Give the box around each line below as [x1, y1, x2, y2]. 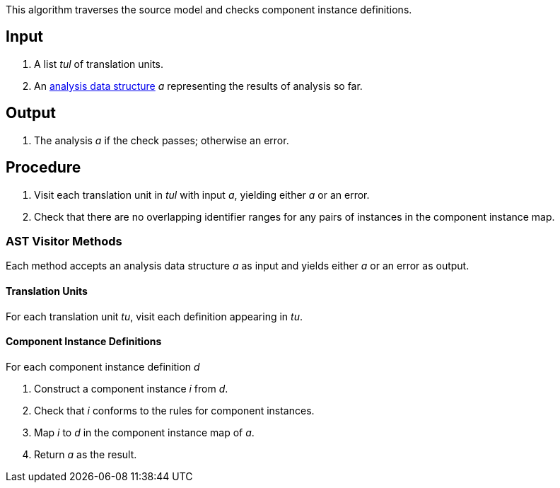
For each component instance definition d [6, 360, 200, 373]
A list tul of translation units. [34, 57, 164, 70]
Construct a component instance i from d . [34, 382, 228, 395]
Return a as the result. [34, 448, 137, 460]
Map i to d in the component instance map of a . [34, 426, 255, 438]
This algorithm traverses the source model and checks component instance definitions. [6, 4, 412, 16]
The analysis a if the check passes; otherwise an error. [34, 134, 289, 146]
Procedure [6, 158, 81, 177]
